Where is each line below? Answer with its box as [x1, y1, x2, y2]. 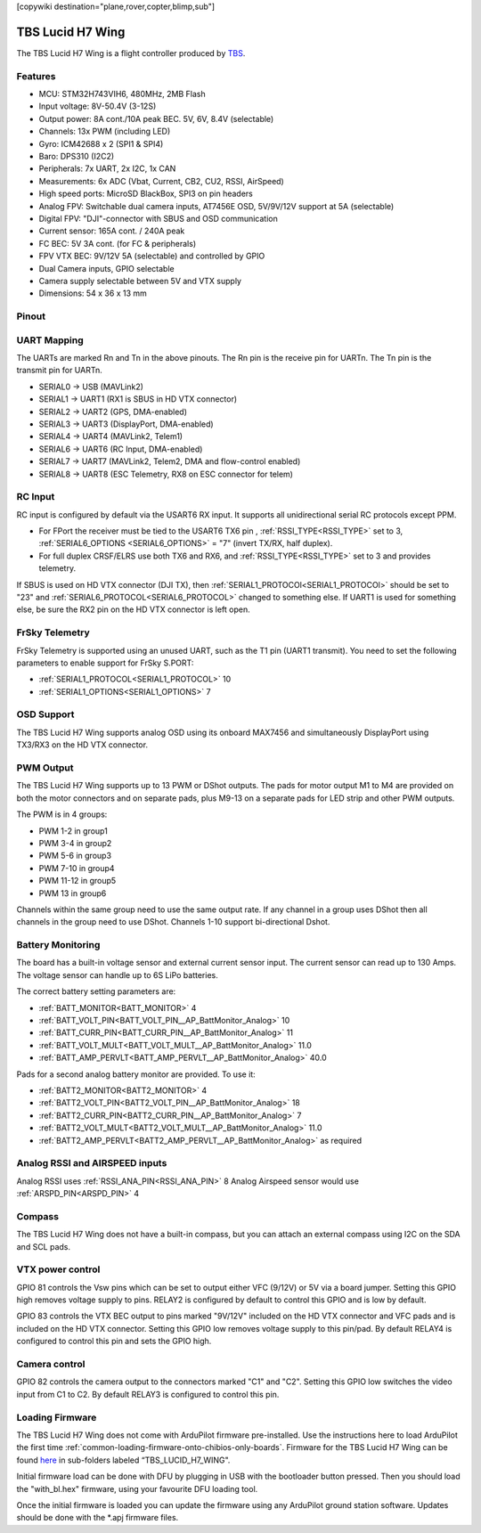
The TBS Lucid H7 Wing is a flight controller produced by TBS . [16, 47, 246, 58]
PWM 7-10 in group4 [38, 862, 115, 873]
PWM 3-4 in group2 [38, 837, 112, 848]
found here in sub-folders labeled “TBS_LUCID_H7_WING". [16, 1455, 231, 1465]
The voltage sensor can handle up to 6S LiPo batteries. [16, 969, 218, 980]
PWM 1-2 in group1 [38, 825, 109, 836]
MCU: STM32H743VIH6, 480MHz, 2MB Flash [38, 89, 207, 100]
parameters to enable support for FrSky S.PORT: [16, 657, 194, 668]
